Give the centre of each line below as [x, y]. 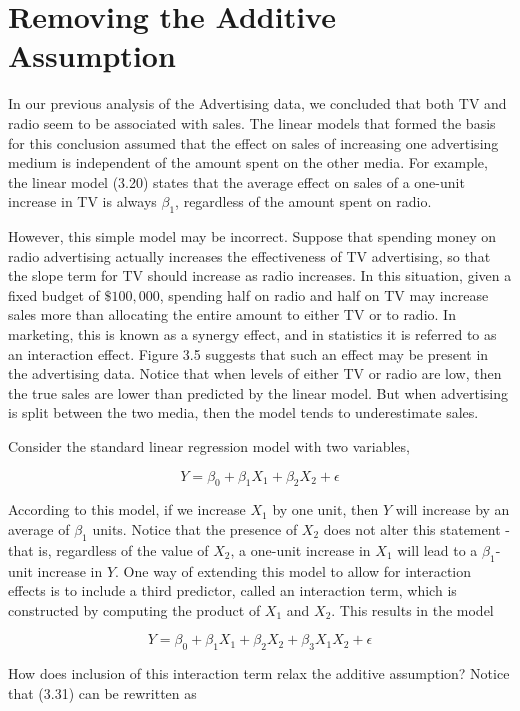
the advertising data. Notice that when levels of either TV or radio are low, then [255, 373]
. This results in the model [412, 609]
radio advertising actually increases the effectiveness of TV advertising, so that [249, 255]
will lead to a [437, 549]
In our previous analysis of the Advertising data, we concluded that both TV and [257, 103]
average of [39, 529]
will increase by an [452, 509]
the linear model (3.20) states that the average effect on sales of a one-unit [236, 181]
